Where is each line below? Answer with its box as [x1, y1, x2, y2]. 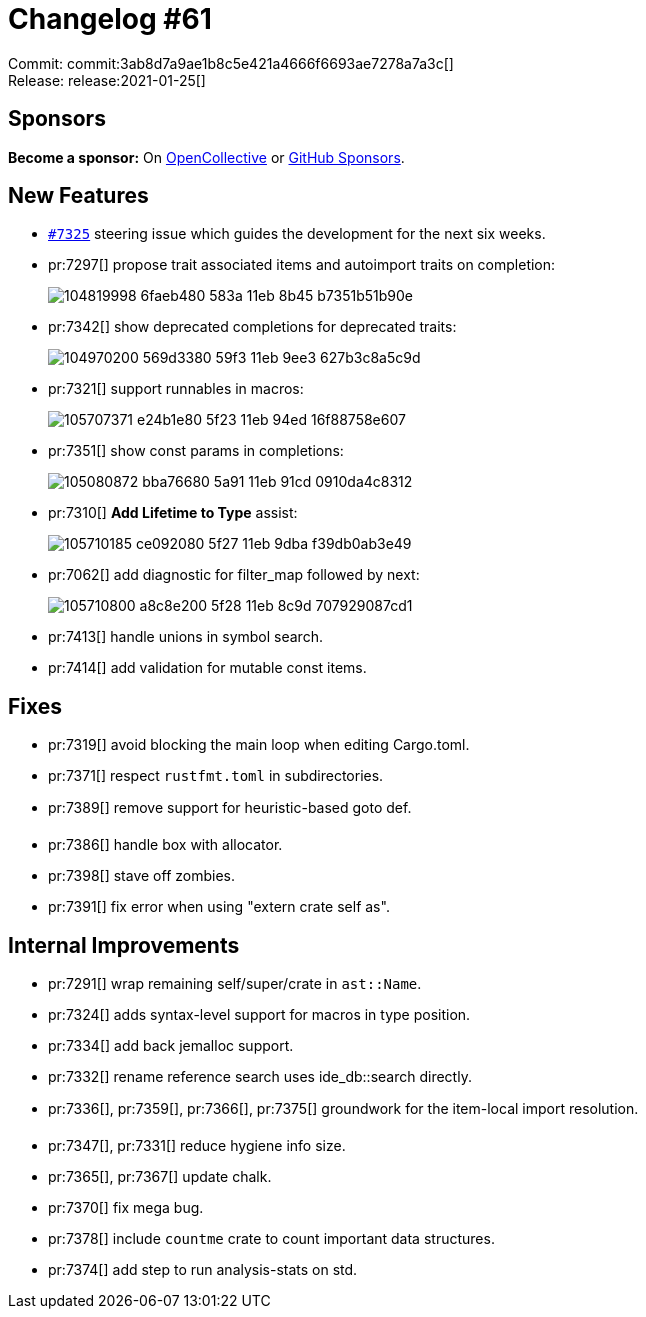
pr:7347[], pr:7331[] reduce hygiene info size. [48, 1137, 346, 1155]
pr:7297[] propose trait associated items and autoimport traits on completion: [48, 256, 556, 274]
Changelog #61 [8, 2, 212, 36]
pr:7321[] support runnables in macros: [48, 380, 304, 398]
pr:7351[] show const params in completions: [48, 442, 344, 460]
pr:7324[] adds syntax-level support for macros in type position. [48, 1006, 471, 1024]
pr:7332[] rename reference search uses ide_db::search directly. [48, 1068, 472, 1086]
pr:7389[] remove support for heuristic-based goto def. [48, 799, 412, 817]
